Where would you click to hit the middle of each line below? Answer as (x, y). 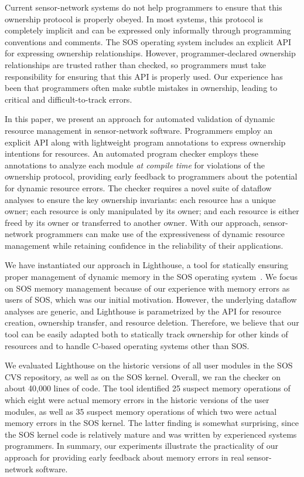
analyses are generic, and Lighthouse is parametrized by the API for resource (143, 311)
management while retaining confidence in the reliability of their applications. (144, 245)
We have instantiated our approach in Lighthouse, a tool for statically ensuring (147, 265)
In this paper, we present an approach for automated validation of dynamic (140, 119)
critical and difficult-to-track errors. (69, 99)
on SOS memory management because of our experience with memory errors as (147, 288)
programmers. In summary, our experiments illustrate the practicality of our (141, 446)
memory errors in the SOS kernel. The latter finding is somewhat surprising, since (152, 423)
